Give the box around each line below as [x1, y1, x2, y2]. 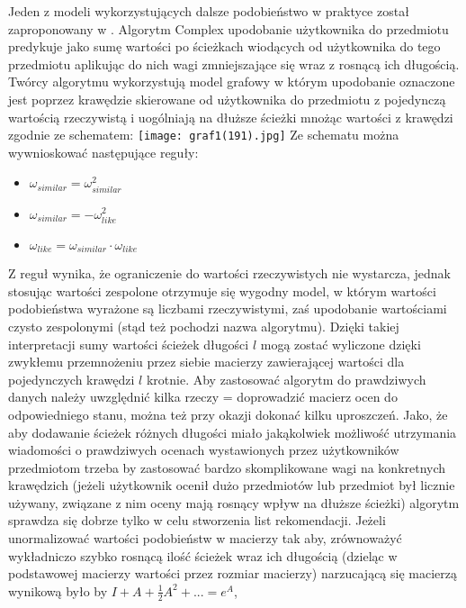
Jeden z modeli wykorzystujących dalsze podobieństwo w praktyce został [8, 2, 409, 20]
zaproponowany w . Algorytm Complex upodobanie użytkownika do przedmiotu [8, 19, 449, 38]
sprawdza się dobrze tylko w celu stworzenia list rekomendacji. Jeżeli [8, 511, 386, 530]
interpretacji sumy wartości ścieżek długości [8, 334, 249, 353]
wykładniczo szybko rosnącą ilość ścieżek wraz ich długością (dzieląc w [8, 546, 398, 565]
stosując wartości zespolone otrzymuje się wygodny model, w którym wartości [8, 281, 436, 300]
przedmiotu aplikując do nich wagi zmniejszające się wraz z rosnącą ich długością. [8, 54, 460, 73]
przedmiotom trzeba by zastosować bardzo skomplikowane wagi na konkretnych [8, 458, 446, 476]
